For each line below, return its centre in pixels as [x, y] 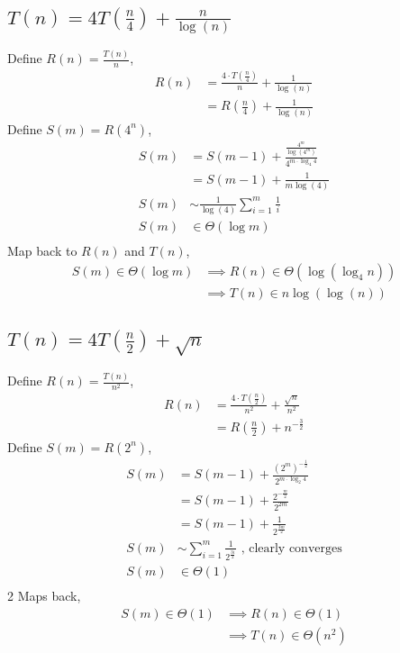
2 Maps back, [44, 596]
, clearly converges [291, 548]
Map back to [42, 251]
